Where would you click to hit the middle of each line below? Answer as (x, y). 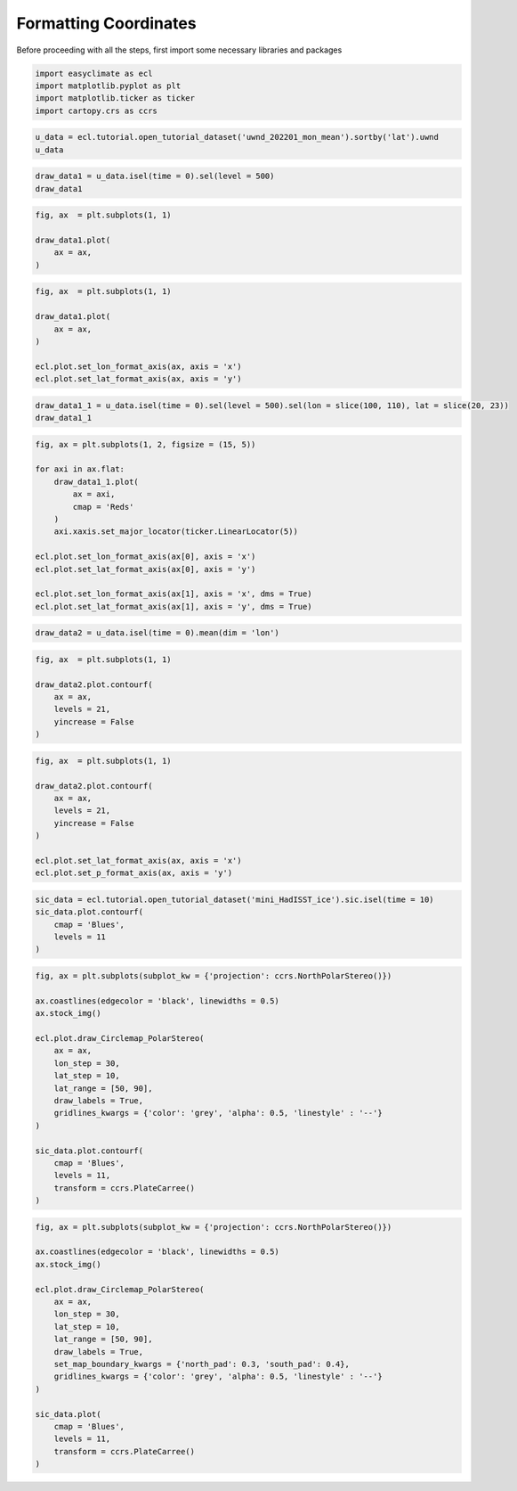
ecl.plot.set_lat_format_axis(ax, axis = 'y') (138, 379)
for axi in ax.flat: (80, 469)
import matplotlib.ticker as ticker (115, 98)
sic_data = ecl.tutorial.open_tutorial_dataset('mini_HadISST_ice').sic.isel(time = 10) (235, 899)
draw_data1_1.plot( (97, 482)
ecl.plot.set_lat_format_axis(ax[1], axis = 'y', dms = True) (174, 606)
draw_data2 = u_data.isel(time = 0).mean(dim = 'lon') (157, 633)
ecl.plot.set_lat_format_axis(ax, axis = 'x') (138, 860)
